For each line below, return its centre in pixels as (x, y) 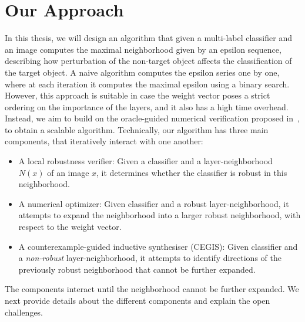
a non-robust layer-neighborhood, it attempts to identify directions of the (150, 258)
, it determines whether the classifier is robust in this (192, 172)
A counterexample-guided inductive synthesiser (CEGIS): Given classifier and (158, 246)
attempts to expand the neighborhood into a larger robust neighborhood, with (160, 215)
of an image (68, 172)
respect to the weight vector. (70, 227)
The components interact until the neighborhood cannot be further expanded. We (152, 289)
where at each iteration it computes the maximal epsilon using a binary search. (147, 84)
